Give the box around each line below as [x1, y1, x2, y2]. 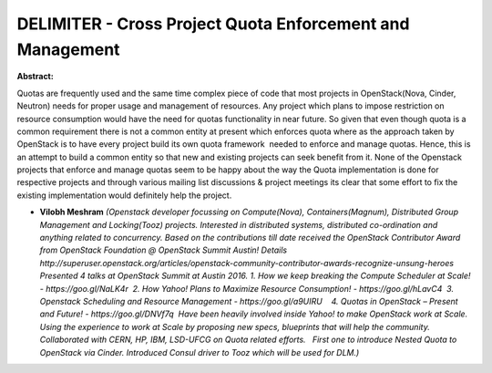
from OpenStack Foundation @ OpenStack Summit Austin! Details [39, 244, 287, 255]
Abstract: [16, 71, 54, 82]
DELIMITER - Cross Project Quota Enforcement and [16, 14, 410, 34]
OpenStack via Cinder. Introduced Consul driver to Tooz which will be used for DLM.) [39, 347, 360, 357]
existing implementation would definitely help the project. [16, 190, 232, 201]
